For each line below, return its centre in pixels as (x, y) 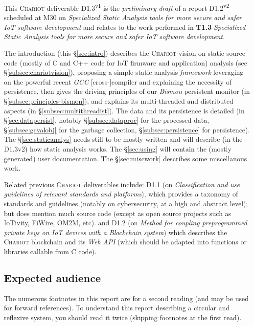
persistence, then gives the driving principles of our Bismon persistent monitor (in (127, 91)
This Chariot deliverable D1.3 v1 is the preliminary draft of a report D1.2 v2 (117, 7)
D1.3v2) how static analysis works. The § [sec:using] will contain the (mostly (118, 148)
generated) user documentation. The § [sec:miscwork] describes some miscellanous (126, 158)
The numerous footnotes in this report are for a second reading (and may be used (126, 298)
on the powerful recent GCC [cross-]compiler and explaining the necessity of (118, 81)
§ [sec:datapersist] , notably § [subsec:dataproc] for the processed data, (107, 120)
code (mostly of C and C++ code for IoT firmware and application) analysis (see (126, 62)
